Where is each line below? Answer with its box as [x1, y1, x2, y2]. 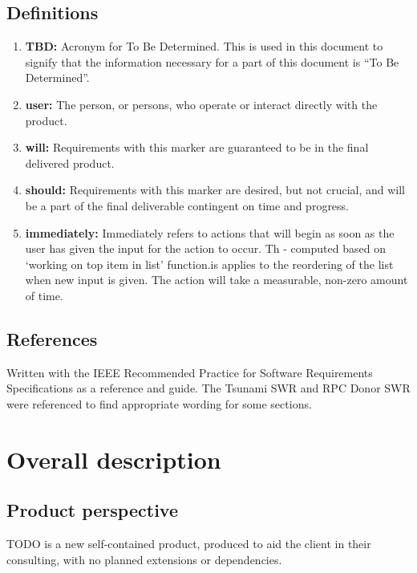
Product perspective [6, 498, 178, 522]
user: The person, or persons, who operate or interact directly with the [25, 95, 378, 112]
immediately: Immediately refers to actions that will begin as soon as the [25, 224, 395, 241]
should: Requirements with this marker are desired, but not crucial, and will [25, 181, 405, 198]
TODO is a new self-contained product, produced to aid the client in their [6, 535, 371, 552]
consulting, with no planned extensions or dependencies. [6, 551, 282, 567]
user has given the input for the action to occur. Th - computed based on [25, 240, 386, 257]
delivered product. [25, 154, 115, 171]
